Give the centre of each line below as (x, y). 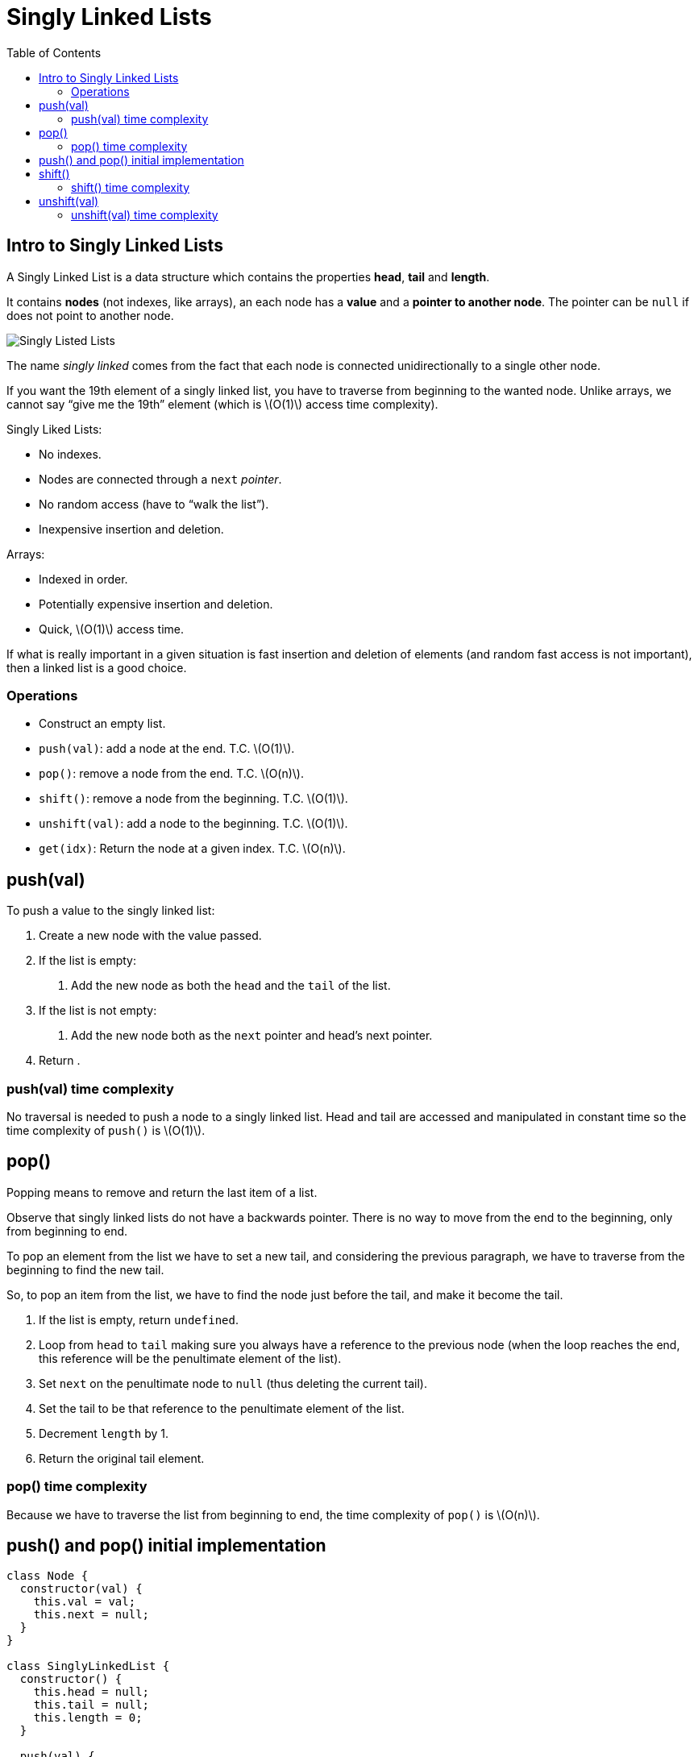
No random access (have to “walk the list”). (154, 504)
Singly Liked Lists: (54, 429)
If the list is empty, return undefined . (139, 1319)
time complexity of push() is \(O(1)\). (106, 1130)
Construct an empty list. (102, 724)
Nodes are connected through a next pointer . (160, 479)
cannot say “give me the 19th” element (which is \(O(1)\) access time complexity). (222, 404)
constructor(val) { (81, 1589)
